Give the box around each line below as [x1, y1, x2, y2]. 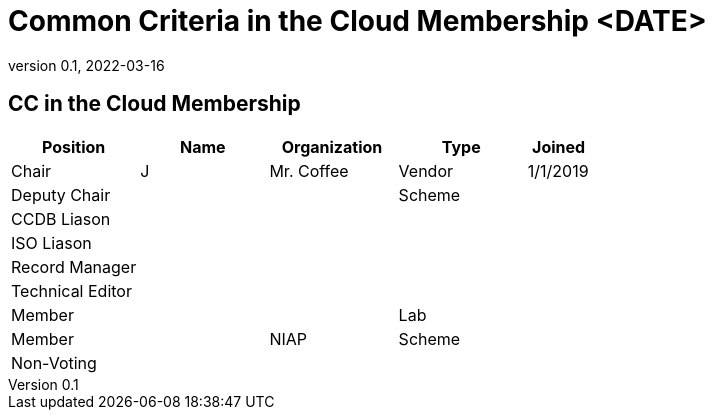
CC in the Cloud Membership [8, 91, 301, 117]
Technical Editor [11, 280, 132, 301]
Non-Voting [11, 352, 97, 373]
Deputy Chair [11, 184, 111, 205]
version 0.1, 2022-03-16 [8, 56, 165, 74]
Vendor [398, 160, 454, 181]
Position [41, 136, 106, 157]
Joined [532, 136, 586, 157]
